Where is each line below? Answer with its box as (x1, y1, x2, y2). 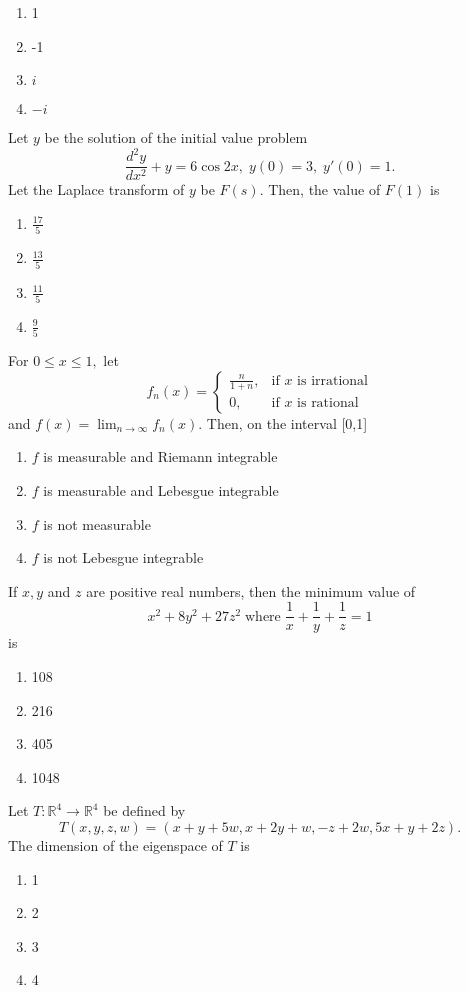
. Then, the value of (259, 179, 381, 200)
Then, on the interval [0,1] (206, 412, 368, 433)
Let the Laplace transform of (8, 179, 185, 200)
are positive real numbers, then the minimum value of (86, 580, 416, 601)
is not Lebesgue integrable (43, 547, 204, 568)
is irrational (297, 373, 369, 388)
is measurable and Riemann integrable (43, 446, 278, 467)
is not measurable (43, 513, 151, 534)
